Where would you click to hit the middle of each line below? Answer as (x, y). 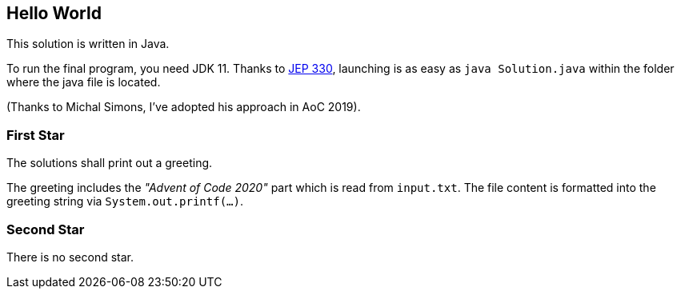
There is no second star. (70, 257)
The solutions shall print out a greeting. (110, 163)
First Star (36, 135)
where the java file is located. (84, 82)
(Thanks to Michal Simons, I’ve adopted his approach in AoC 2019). (184, 107)
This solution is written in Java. (88, 44)
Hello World (54, 13)
